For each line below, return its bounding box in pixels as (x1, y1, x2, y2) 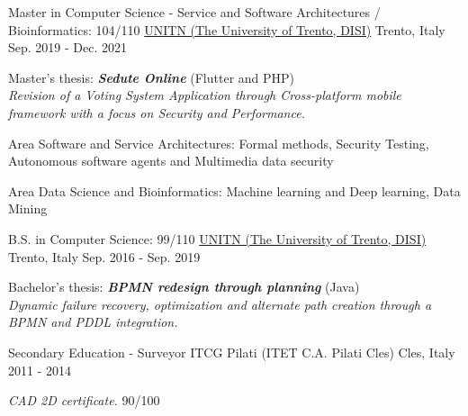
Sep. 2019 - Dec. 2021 (8, 38, 128, 57)
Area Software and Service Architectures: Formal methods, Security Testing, (8, 133, 429, 152)
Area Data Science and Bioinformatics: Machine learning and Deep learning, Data (8, 181, 461, 200)
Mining (8, 199, 48, 218)
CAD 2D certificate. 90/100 (8, 391, 160, 410)
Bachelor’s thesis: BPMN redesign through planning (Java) (8, 277, 360, 296)
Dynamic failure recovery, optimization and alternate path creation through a (8, 294, 432, 313)
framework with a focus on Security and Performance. (8, 103, 305, 122)
